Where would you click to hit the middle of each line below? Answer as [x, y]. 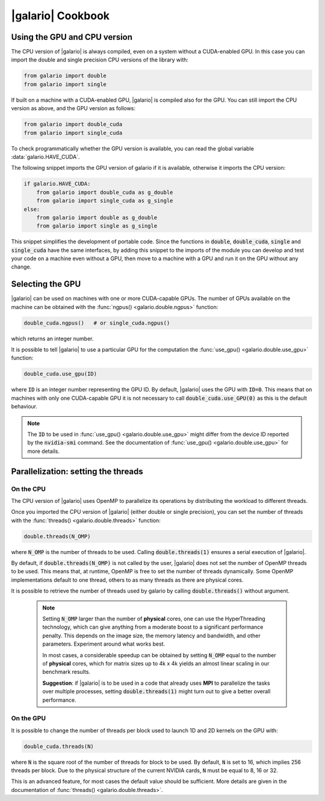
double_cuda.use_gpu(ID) [60, 374]
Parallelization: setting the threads [77, 471]
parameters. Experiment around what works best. [104, 644]
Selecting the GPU [46, 284]
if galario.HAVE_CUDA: [57, 184]
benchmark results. [66, 672]
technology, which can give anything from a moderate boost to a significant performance [153, 627]
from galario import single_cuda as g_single [105, 201]
